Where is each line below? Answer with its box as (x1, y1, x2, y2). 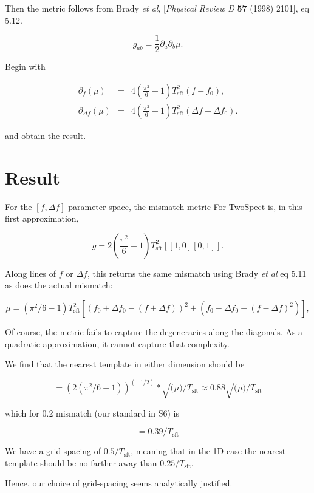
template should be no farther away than (5, 456, 157, 469)
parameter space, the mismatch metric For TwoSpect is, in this (68, 200, 302, 212)
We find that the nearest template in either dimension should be (5, 358, 245, 370)
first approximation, (5, 212, 79, 225)
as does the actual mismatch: (5, 279, 113, 291)
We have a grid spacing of (5, 444, 101, 457)
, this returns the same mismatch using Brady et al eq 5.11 (87, 267, 307, 279)
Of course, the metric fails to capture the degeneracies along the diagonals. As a (5, 325, 303, 338)
